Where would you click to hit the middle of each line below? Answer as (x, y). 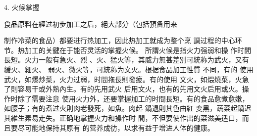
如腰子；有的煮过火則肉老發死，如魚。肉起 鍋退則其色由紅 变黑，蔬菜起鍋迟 (128, 108)
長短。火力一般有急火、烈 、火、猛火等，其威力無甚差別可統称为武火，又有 (127, 60)
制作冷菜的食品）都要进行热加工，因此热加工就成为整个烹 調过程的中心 (120, 40)
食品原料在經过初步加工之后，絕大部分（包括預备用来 (91, 23)
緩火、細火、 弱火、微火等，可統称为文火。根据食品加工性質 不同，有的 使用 (129, 69)
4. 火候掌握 (22, 7)
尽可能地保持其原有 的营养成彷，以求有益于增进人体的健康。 (116, 127)
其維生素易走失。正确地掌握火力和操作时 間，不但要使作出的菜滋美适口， (123, 117)
